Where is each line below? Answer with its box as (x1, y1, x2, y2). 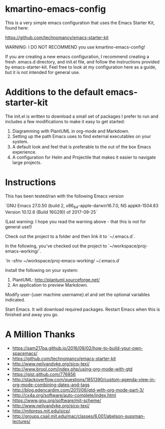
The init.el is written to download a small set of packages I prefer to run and (5, 113, 159, 119)
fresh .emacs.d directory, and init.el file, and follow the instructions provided (5, 59, 160, 65)
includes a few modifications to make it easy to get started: (5, 118, 125, 124)
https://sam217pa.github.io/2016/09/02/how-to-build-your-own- (12, 345, 143, 351)
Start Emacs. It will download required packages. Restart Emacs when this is (5, 306, 160, 312)
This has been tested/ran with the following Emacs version (5, 193, 124, 199)
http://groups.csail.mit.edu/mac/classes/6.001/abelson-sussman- (12, 413, 145, 419)
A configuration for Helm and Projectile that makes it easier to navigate (12, 154, 156, 160)
